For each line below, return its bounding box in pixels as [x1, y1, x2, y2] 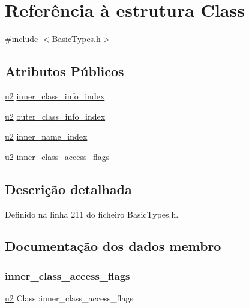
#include [5, 32, 38, 45]
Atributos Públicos [5, 62, 124, 80]
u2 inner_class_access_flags [5, 150, 110, 162]
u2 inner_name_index [5, 130, 88, 143]
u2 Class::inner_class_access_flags [5, 292, 134, 304]
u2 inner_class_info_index [5, 89, 105, 102]
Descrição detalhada [5, 179, 132, 198]
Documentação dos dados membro [5, 237, 221, 255]
